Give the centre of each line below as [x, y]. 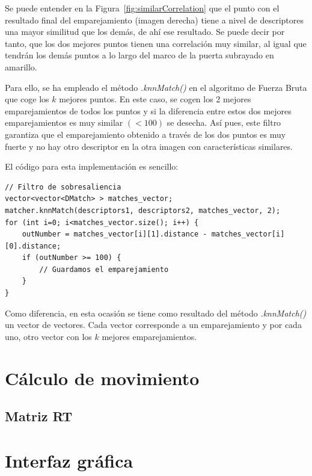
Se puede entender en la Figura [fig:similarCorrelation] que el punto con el [142, 8]
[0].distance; [33, 246]
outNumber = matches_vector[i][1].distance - [115, 234]
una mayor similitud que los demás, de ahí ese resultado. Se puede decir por [145, 32]
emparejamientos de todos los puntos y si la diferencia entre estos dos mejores [148, 110]
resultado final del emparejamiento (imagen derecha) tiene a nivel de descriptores [154, 20]
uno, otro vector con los [48, 336]
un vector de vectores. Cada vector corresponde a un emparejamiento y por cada [153, 325]
